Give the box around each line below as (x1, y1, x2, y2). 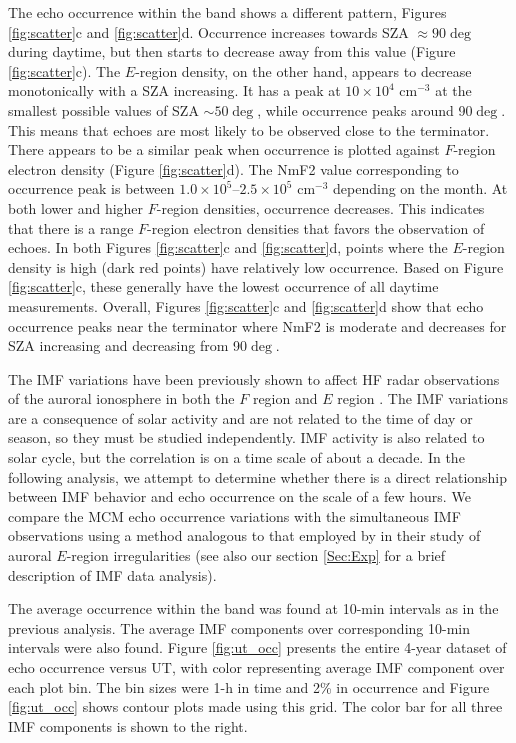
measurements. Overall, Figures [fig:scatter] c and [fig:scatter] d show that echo (8, 295, 484, 316)
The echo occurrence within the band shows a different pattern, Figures (8, 2, 447, 22)
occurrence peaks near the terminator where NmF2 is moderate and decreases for (8, 315, 507, 336)
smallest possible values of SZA (8, 99, 199, 120)
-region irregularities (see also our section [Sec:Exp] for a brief (66, 545, 446, 566)
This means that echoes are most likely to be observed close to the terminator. (8, 119, 490, 140)
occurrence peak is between (8, 178, 175, 199)
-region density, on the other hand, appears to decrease (135, 60, 472, 81)
